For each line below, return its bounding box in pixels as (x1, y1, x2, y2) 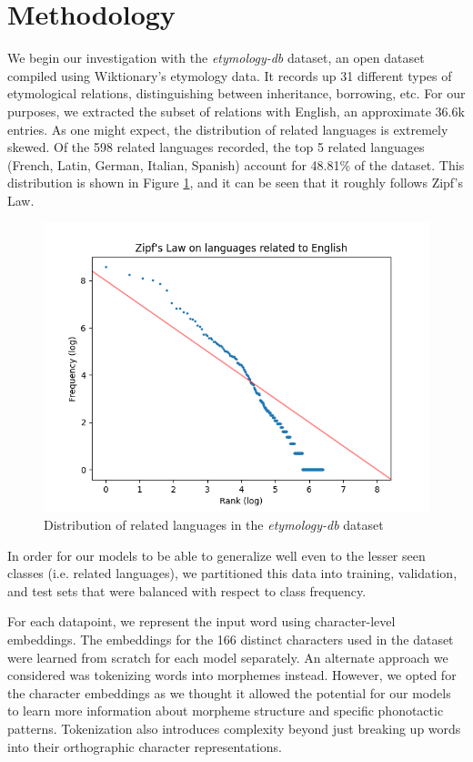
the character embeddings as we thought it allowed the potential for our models (7, 683, 451, 702)
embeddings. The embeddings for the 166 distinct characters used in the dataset (7, 630, 454, 649)
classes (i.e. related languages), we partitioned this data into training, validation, (7, 564, 458, 583)
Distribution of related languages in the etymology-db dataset (44, 515, 384, 534)
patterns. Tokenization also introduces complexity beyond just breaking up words (7, 719, 461, 737)
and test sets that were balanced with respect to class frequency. (7, 581, 367, 600)
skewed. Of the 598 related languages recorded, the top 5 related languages (7, 137, 425, 157)
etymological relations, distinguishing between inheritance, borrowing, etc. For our (7, 84, 466, 103)
